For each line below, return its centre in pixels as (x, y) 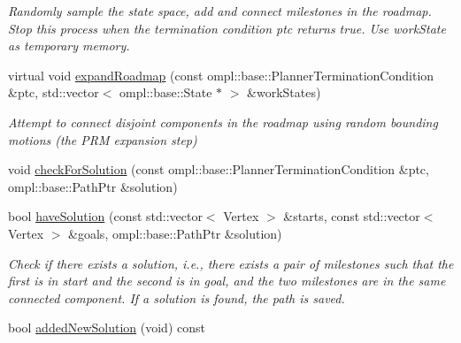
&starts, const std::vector (352, 216)
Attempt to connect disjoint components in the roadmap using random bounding (223, 122)
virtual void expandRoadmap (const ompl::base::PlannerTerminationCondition (221, 75)
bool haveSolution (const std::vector (105, 216)
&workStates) (284, 92)
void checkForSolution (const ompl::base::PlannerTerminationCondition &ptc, (219, 169)
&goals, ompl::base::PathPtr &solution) (175, 233)
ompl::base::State (166, 92)
